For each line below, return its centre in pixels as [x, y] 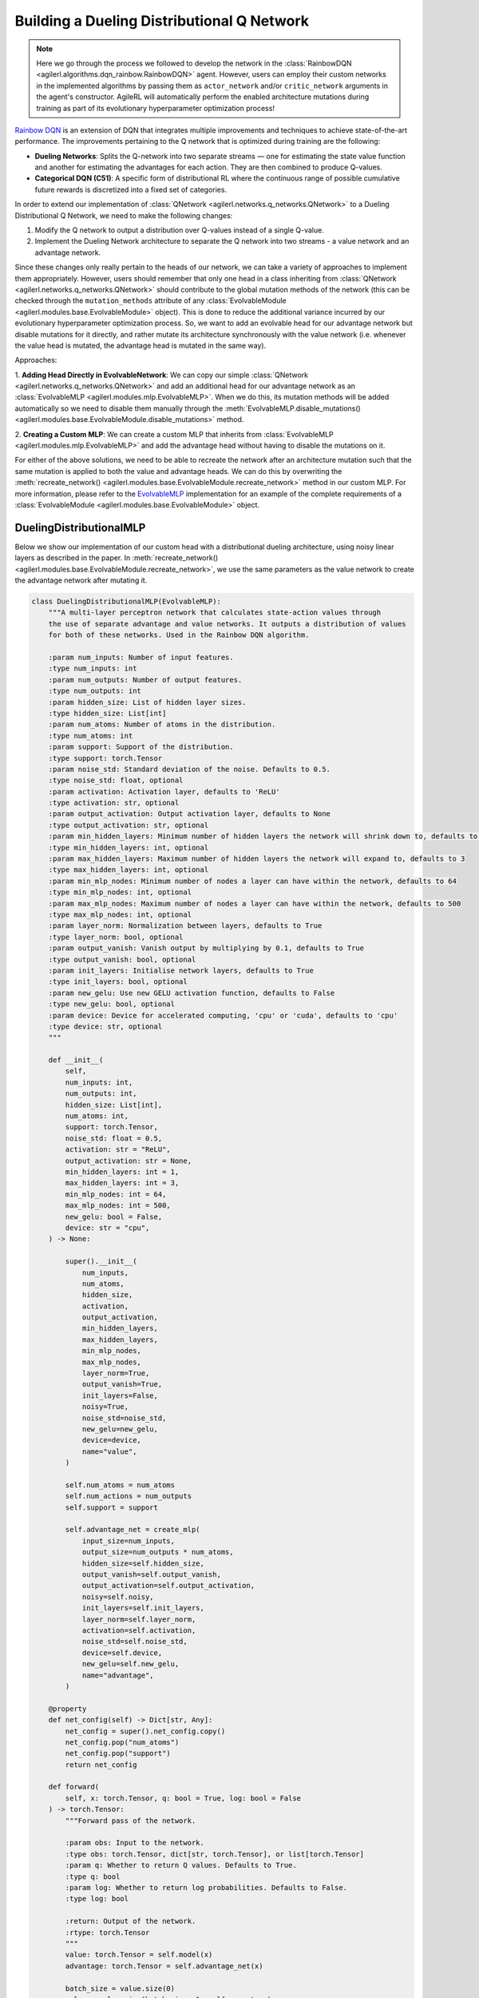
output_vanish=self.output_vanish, [151, 1575]
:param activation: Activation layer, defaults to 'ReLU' [164, 792]
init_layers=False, [120, 1395]
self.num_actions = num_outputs [128, 1496]
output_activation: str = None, [128, 1160]
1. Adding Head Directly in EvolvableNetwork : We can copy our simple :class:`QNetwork [162, 375]
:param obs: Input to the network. [135, 1843]
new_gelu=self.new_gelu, [131, 1664]
